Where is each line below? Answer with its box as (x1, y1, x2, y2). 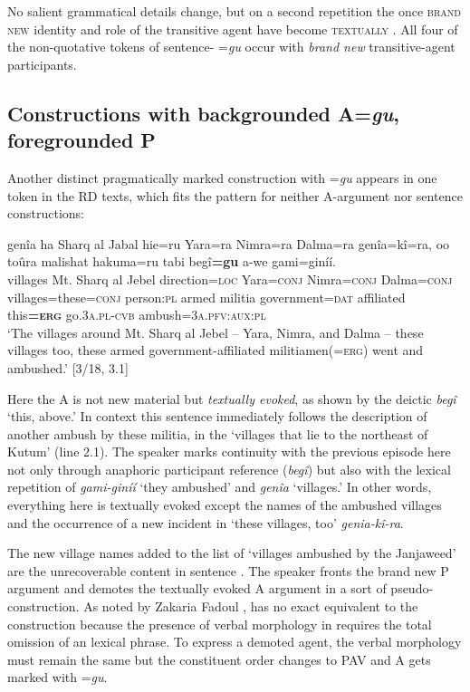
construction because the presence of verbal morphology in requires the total (7, 614, 432, 633)
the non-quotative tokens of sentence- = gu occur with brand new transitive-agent (7, 37, 456, 56)
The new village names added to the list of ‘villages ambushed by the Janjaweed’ (7, 543, 456, 562)
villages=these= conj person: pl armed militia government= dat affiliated (7, 287, 406, 306)
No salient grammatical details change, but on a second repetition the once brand (7, 2, 461, 20)
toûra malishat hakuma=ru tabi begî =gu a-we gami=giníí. (7, 252, 336, 271)
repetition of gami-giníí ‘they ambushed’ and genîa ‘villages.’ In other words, (7, 477, 432, 496)
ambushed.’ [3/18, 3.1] (7, 358, 129, 377)
